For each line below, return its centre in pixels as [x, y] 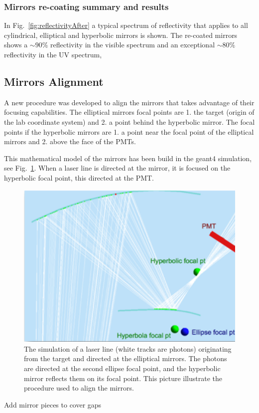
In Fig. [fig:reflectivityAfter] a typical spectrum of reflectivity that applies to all [126, 25]
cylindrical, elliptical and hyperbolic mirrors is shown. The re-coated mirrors [121, 35]
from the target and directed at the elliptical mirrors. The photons [126, 358]
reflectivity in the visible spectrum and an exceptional [133, 45]
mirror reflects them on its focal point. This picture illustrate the [123, 378]
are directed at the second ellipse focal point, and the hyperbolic [122, 368]
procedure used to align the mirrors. [79, 388]
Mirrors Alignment [54, 81]
